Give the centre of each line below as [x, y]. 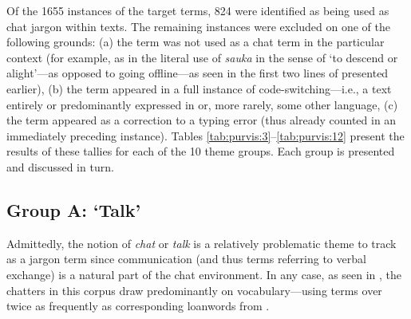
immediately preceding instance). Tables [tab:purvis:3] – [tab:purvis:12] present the [205, 135]
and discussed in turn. [60, 166]
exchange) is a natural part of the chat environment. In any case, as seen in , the [204, 274]
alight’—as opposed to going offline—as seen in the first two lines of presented [198, 73]
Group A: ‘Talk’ [74, 209]
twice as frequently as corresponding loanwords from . [138, 306]
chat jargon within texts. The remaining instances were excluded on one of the [198, 26]
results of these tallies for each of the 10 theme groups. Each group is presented [201, 151]
